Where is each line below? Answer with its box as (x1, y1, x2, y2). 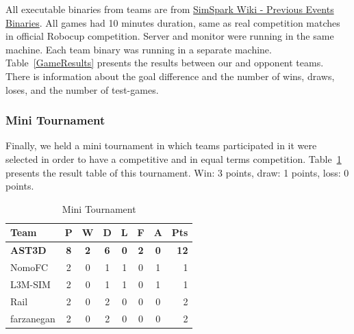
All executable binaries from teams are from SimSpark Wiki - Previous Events (5, 2, 334, 16)
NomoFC (10, 260, 49, 274)
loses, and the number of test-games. (5, 82, 159, 97)
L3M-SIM (10, 277, 51, 291)
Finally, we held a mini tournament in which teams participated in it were (5, 138, 317, 153)
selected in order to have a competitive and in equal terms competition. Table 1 (5, 151, 342, 166)
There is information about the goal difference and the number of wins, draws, (5, 68, 335, 83)
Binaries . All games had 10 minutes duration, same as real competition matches (5, 15, 340, 29)
